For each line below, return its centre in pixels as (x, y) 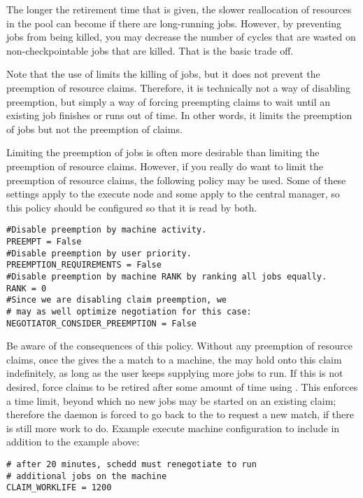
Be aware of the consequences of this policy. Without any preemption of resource (179, 346)
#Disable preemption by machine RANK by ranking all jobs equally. (167, 276)
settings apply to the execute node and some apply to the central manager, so (173, 194)
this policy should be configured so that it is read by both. (132, 207)
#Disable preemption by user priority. (99, 253)
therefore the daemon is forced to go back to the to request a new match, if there (180, 414)
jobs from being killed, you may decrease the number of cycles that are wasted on (181, 37)
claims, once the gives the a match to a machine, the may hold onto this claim (174, 359)
